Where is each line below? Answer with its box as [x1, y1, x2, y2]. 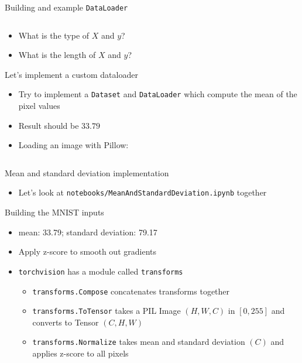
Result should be [18, 119, 79, 131]
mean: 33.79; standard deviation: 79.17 [18, 225, 157, 238]
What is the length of [18, 49, 96, 61]
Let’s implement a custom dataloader [5, 68, 138, 80]
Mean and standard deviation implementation [5, 166, 169, 179]
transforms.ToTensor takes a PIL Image [32, 304, 181, 317]
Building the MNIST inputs [5, 206, 104, 218]
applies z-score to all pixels [32, 347, 129, 359]
